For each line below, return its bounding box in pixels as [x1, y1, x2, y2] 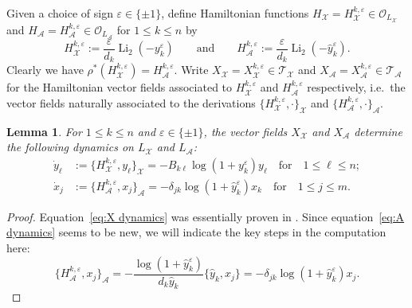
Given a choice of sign [6, 5, 113, 21]
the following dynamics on [6, 138, 134, 155]
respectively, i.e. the [307, 79, 406, 96]
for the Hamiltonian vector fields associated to [6, 79, 233, 96]
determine [354, 123, 402, 139]
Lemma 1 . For [6, 123, 82, 139]
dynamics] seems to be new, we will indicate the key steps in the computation [6, 224, 386, 240]
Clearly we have [6, 61, 84, 78]
